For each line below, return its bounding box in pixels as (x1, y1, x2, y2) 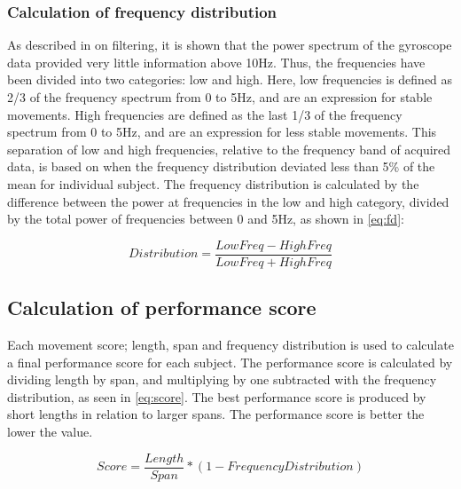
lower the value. (7, 422, 93, 440)
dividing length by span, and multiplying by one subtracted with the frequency (7, 370, 437, 389)
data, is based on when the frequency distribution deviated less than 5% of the (7, 157, 435, 176)
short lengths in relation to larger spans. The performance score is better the (7, 405, 425, 423)
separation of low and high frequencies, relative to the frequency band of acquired (7, 139, 451, 158)
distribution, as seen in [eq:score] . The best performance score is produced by (7, 387, 426, 406)
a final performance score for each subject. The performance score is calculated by (7, 352, 453, 371)
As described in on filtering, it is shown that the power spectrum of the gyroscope (7, 35, 452, 54)
